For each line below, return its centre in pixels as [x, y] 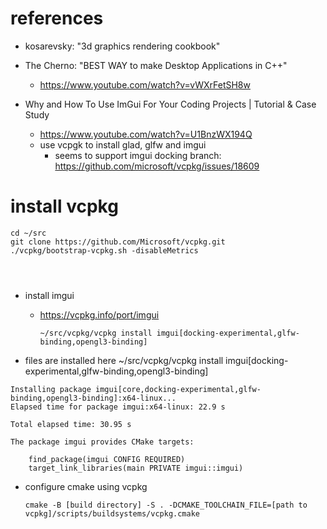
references [57, 18]
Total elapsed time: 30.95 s [71, 424]
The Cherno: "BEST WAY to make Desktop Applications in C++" [156, 65]
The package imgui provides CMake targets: [102, 442]
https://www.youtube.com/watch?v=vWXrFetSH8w [145, 84]
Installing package [51, 389]
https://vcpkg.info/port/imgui [99, 314]
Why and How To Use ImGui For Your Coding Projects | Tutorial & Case [170, 104]
